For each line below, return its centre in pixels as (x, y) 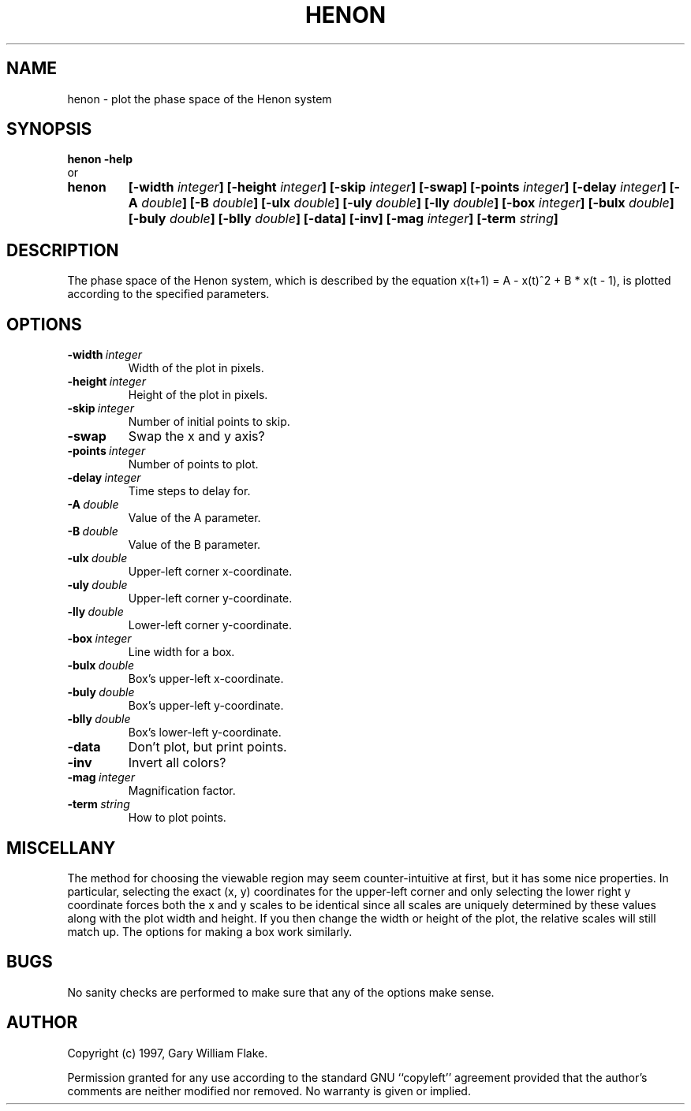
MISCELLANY (61, 848)
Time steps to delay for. (189, 491)
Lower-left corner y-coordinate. (210, 625)
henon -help (100, 159)
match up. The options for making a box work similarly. (210, 931)
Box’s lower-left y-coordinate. (205, 733)
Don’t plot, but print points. (207, 747)
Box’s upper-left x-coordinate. (206, 679)
